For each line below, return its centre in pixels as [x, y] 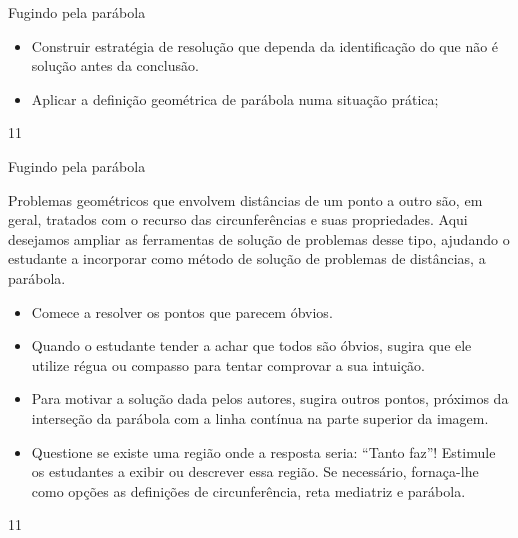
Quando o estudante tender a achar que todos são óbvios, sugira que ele [251, 345]
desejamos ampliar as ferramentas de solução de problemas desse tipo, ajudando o [259, 238]
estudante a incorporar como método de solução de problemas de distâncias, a [247, 258]
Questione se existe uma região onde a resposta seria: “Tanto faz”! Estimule [263, 451]
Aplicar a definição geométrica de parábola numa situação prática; [235, 98]
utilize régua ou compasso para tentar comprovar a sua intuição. [228, 364]
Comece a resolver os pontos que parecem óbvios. [182, 311]
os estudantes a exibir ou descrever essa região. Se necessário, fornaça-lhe [255, 471]
